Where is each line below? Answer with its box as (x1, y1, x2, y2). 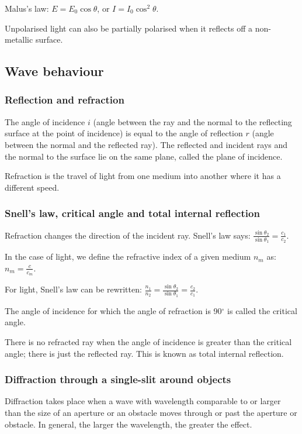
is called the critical (227, 304, 297, 316)
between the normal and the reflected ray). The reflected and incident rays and (5, 138, 288, 150)
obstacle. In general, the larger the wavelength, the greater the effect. (5, 418, 252, 430)
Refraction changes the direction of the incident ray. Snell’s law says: (5, 229, 251, 241)
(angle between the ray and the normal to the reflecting (93, 115, 292, 128)
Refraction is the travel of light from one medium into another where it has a (5, 170, 281, 182)
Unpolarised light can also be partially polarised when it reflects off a (5, 22, 252, 34)
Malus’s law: (5, 2, 49, 14)
